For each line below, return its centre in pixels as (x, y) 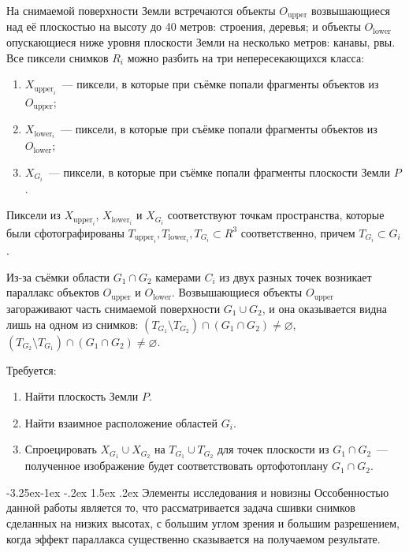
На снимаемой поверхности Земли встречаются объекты (141, 10)
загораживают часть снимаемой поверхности (113, 308)
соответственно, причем (298, 232)
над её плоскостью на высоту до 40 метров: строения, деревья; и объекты (184, 26)
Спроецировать (61, 449)
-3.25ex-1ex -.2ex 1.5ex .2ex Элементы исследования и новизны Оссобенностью (198, 492)
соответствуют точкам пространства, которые (276, 215)
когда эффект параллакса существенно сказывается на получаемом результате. (193, 538)
